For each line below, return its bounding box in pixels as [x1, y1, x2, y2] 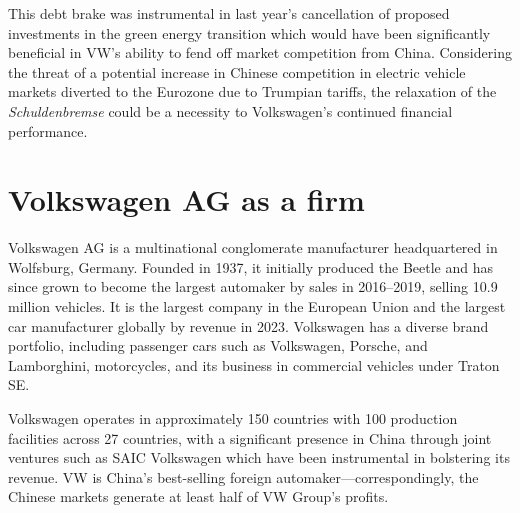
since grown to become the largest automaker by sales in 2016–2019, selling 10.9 [8, 276, 498, 297]
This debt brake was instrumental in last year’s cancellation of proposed [8, 3, 450, 23]
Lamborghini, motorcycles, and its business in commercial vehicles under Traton [8, 354, 500, 375]
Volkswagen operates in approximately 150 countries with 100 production [8, 408, 458, 429]
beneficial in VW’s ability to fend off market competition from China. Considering [8, 42, 512, 63]
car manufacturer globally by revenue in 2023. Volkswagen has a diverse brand [8, 315, 489, 336]
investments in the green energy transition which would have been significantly [8, 22, 491, 43]
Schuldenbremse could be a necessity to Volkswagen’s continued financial [8, 100, 453, 121]
